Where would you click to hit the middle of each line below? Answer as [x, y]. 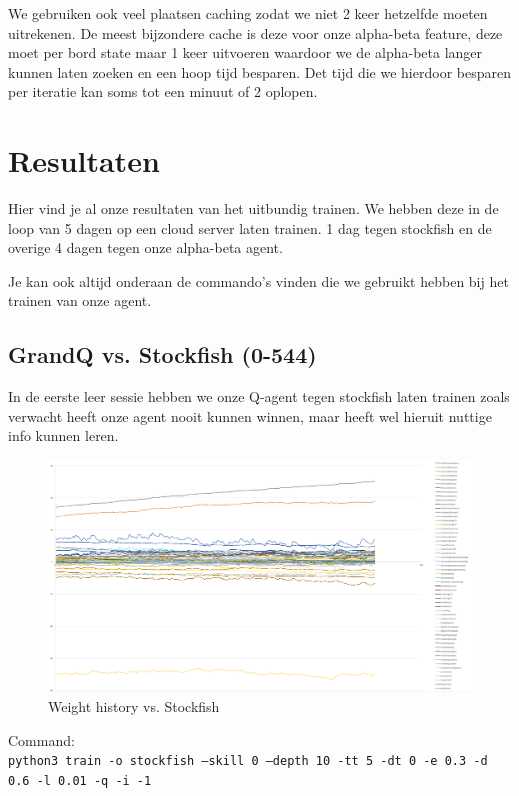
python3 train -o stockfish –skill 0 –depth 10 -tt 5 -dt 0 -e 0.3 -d [248, 761]
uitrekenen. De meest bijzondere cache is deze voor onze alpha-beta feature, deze [255, 32]
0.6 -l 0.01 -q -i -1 [80, 780]
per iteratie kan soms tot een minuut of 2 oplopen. [163, 91]
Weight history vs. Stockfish [134, 705]
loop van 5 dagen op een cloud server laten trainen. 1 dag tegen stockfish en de [250, 227]
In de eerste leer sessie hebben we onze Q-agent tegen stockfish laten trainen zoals [259, 396]
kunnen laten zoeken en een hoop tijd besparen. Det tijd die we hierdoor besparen [259, 71]
